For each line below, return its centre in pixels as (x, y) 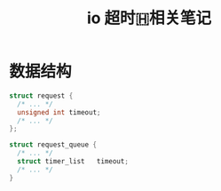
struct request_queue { (53, 145)
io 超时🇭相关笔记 (149, 18)
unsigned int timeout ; (59, 112)
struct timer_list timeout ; (73, 162)
